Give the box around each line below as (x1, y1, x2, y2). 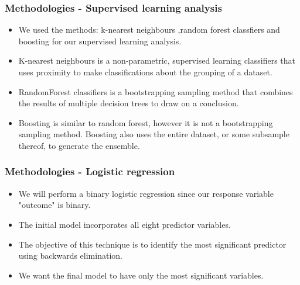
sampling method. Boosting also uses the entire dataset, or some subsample (18, 128, 289, 140)
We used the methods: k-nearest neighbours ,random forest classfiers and (18, 23, 280, 36)
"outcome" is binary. (18, 199, 91, 211)
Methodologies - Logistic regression (5, 164, 175, 179)
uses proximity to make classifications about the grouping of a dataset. (18, 66, 272, 78)
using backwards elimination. (18, 249, 122, 262)
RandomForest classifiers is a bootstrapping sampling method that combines (18, 85, 293, 98)
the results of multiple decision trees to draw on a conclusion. (18, 97, 239, 109)
